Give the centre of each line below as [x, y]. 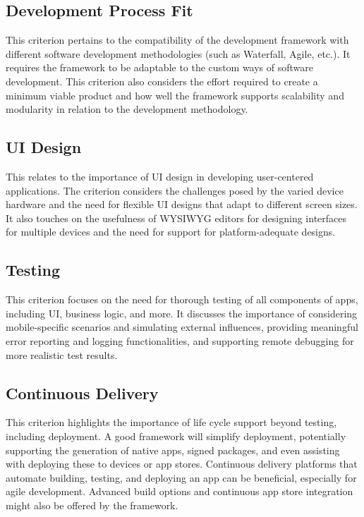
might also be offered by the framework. [92, 505]
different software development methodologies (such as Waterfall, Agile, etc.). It [178, 53]
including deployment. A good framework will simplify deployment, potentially [176, 436]
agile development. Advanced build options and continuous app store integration [180, 491]
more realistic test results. [62, 354]
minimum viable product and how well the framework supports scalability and [175, 95]
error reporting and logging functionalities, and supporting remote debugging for [180, 340]
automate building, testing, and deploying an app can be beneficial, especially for [181, 477]
